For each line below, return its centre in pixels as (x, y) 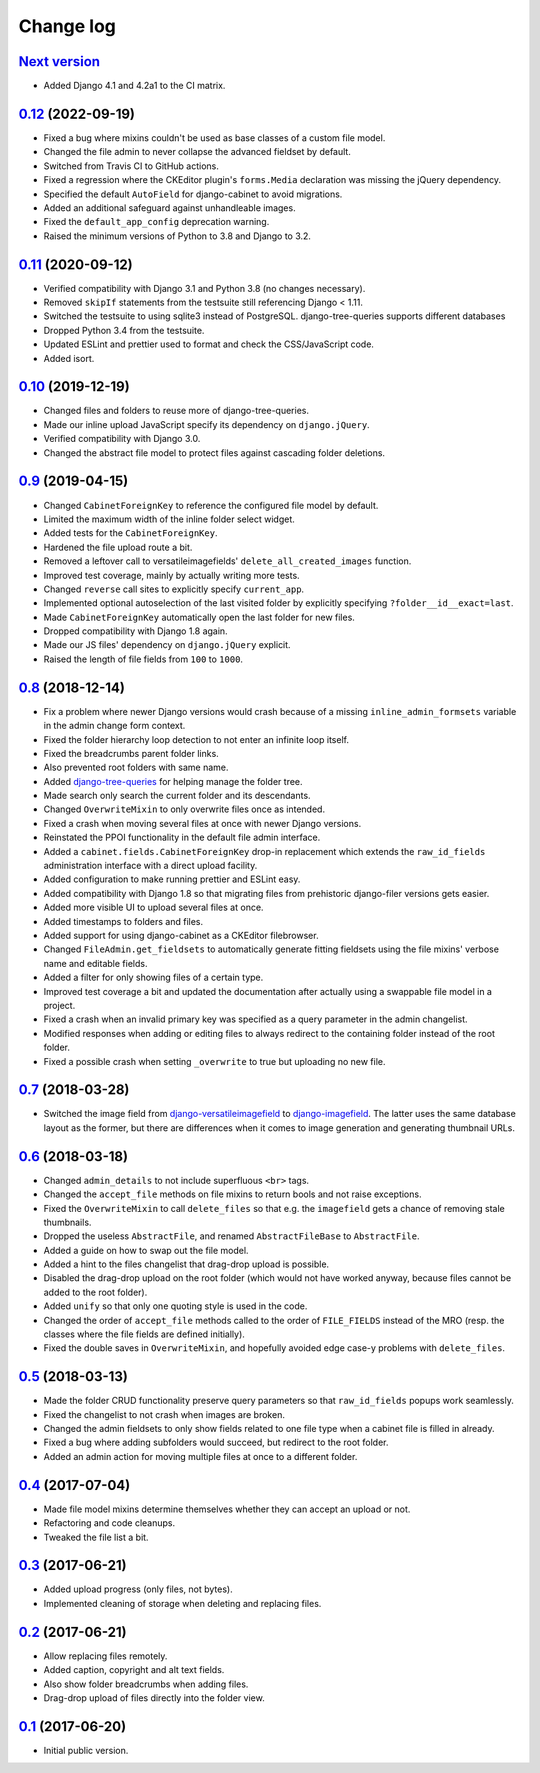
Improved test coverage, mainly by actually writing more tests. (171, 575)
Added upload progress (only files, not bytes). (138, 1589)
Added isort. (69, 358)
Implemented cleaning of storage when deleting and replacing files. (182, 1603)
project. (59, 1005)
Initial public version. (86, 1750)
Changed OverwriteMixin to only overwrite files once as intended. (184, 809)
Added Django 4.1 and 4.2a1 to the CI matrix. (134, 86)
